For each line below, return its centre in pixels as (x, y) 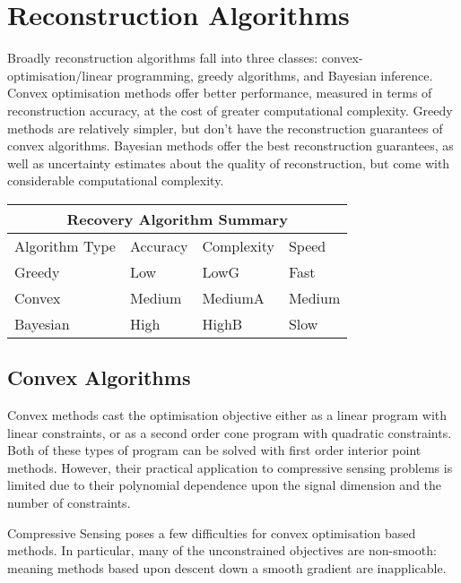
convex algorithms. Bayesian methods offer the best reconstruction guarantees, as (230, 146)
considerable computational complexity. (116, 180)
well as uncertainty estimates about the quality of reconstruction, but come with (229, 163)
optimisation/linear (60, 75)
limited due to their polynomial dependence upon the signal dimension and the (225, 485)
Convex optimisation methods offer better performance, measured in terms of (220, 93)
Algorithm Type (65, 245)
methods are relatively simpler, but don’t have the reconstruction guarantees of (225, 128)
